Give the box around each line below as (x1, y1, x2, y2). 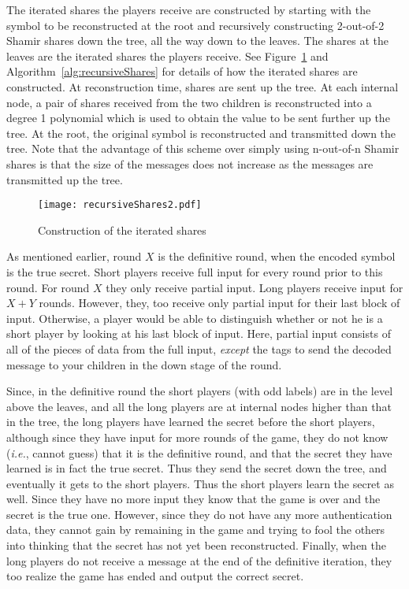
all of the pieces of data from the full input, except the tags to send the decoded (6, 340, 392, 357)
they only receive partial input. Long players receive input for (106, 279, 403, 295)
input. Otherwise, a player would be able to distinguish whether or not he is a (6, 309, 383, 326)
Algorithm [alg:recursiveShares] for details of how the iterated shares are (6, 63, 358, 80)
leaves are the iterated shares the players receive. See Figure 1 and (6, 47, 329, 64)
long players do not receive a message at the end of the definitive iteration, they (6, 552, 392, 569)
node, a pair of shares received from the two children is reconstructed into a (6, 94, 372, 110)
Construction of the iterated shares (38, 221, 206, 238)
